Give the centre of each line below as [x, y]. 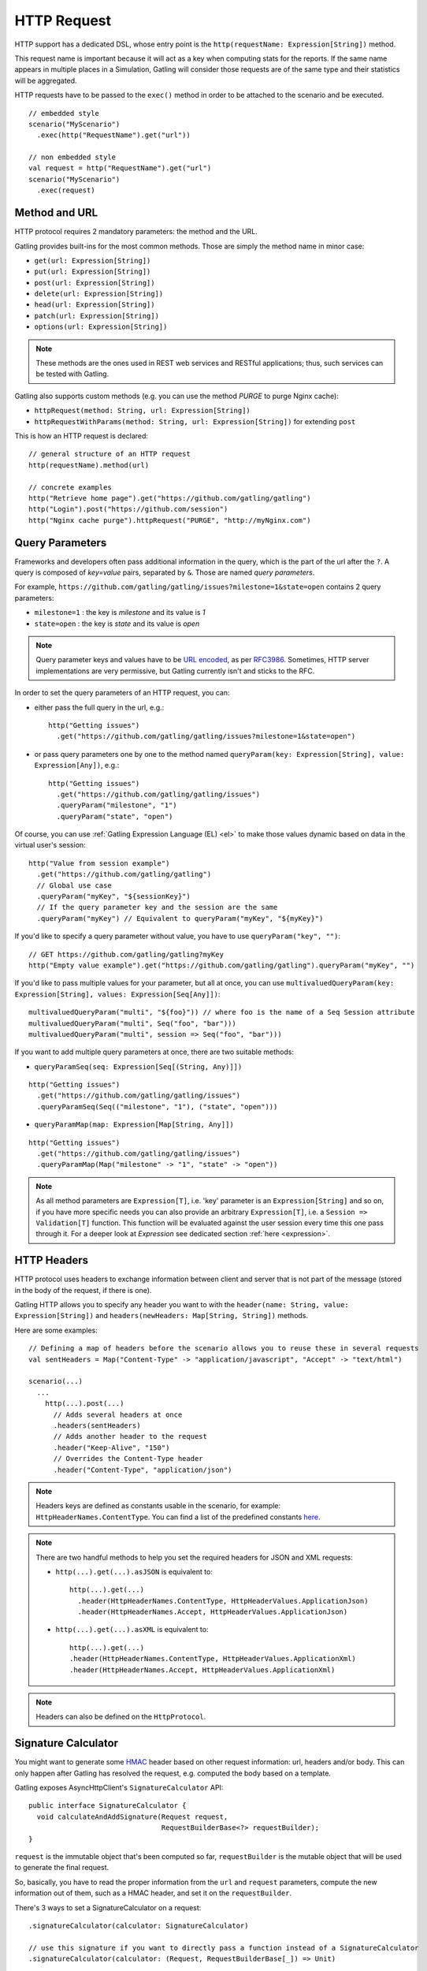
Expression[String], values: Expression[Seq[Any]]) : [117, 994]
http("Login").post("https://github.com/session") [128, 509]
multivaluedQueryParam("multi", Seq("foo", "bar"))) [132, 1023]
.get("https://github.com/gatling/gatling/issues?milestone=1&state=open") [206, 736]
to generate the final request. [62, 1868]
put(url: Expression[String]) [93, 272]
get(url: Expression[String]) [93, 261]
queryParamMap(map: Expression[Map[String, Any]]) [134, 1125]
